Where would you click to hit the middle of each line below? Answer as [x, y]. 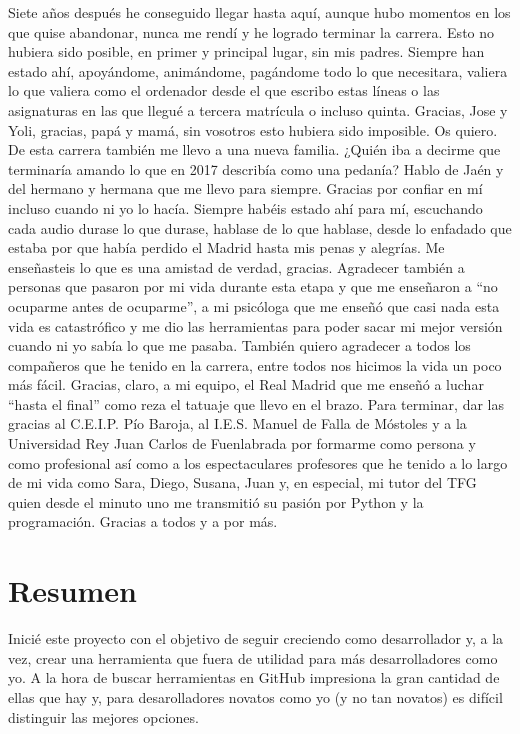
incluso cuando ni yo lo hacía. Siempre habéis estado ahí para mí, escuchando [245, 207]
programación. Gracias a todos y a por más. [143, 521]
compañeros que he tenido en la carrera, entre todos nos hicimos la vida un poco [255, 364]
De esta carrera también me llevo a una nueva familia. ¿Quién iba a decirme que [254, 149]
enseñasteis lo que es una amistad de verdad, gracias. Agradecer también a [236, 266]
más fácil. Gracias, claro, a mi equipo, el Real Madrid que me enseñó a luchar [246, 384]
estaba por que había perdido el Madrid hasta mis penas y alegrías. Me [226, 247]
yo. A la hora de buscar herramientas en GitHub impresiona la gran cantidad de [254, 677]
